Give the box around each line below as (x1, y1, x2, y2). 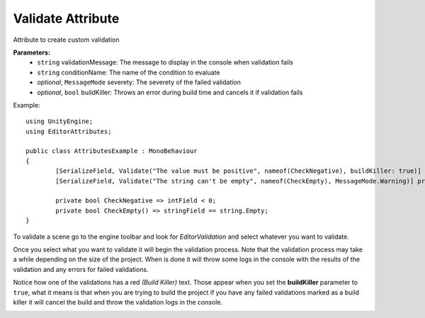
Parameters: (13, 48, 51, 57)
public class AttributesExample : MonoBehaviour (25, 147, 198, 155)
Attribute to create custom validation (13, 35, 120, 44)
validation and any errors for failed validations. (13, 265, 149, 273)
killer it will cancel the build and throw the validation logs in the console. (13, 297, 223, 306)
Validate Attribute (13, 11, 120, 26)
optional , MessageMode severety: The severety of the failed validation (37, 78, 241, 86)
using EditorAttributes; (25, 127, 112, 135)
